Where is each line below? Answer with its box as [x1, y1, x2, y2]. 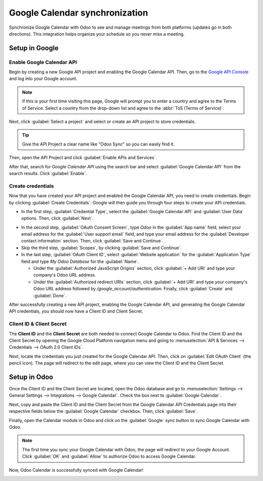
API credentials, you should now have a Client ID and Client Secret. [9, 308, 144, 314]
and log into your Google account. [9, 76, 77, 81]
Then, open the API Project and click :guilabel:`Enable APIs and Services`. [9, 155, 157, 160]
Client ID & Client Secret [9, 321, 67, 327]
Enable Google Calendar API [9, 59, 77, 65]
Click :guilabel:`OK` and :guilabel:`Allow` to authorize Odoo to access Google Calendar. [22, 454, 196, 460]
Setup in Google [9, 44, 58, 52]
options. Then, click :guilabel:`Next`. [21, 215, 94, 221]
